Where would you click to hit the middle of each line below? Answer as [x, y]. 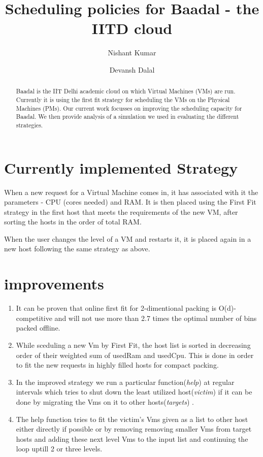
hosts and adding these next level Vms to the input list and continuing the [132, 438]
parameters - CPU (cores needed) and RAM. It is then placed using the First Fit [130, 202]
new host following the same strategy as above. [77, 249]
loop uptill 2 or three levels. [59, 449]
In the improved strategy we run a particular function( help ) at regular [125, 382]
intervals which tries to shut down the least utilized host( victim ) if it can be [134, 392]
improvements [54, 284]
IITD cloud [132, 28]
